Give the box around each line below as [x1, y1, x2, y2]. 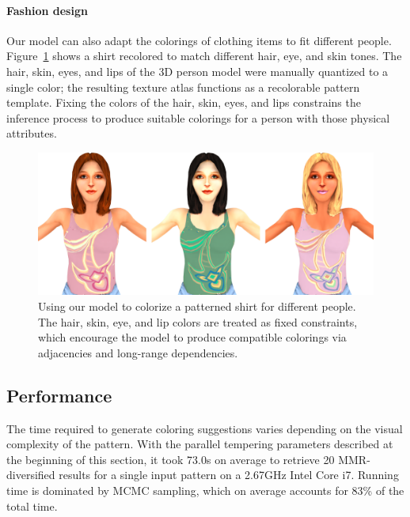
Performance [6, 383, 112, 407]
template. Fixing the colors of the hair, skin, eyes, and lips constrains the [6, 94, 361, 111]
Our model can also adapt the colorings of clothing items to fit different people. [6, 32, 392, 48]
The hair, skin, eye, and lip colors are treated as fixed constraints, [38, 313, 358, 330]
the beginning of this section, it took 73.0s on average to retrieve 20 [6, 451, 335, 467]
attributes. [6, 125, 57, 142]
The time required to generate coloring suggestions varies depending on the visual [6, 420, 403, 436]
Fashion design [6, 2, 88, 18]
